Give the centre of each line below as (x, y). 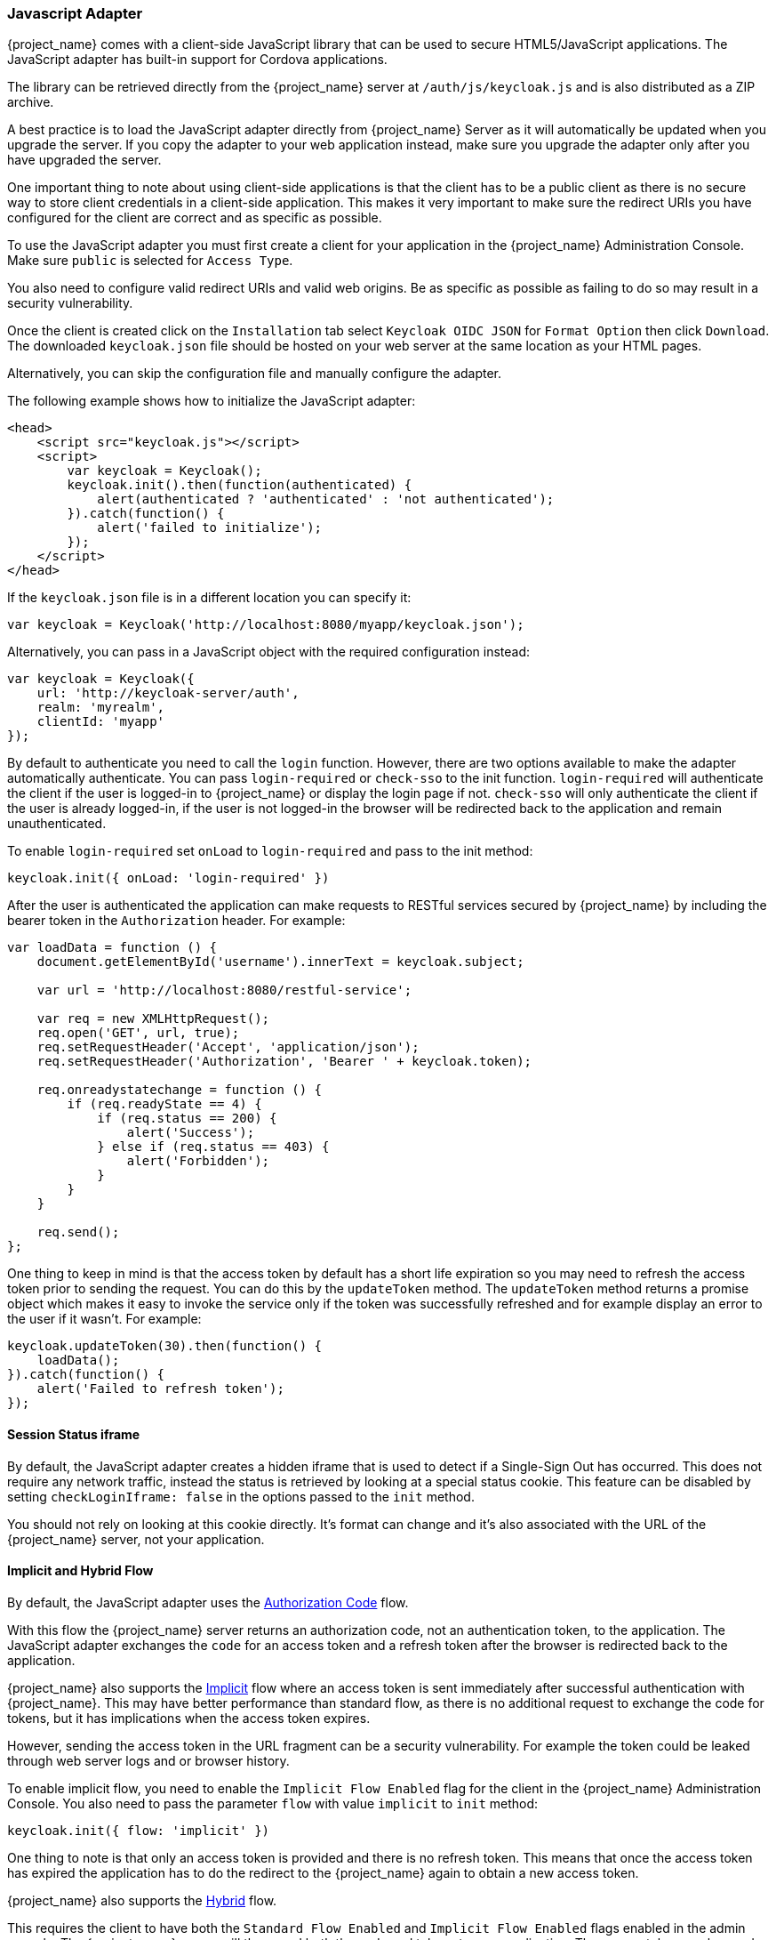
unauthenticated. (57, 824)
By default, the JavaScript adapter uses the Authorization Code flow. (208, 1602)
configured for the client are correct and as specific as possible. (195, 218)
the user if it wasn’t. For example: (104, 1319)
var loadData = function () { (112, 948)
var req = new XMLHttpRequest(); (153, 1019)
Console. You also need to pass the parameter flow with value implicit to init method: (273, 1803)
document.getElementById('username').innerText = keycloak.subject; (280, 962)
